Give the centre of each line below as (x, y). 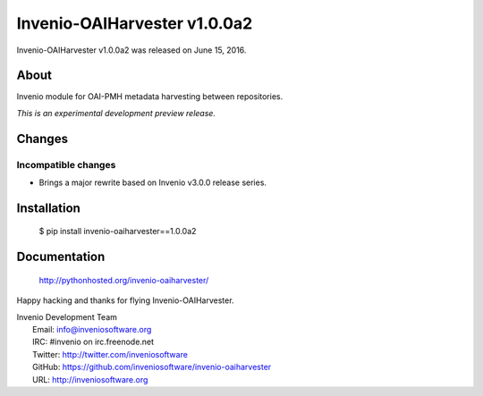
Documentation (61, 257)
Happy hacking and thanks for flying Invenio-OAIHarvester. (125, 300)
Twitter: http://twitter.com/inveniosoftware (110, 354)
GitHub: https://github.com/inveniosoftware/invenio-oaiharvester (152, 367)
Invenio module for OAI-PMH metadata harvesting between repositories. (150, 97)
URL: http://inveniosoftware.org (90, 379)
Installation (48, 208)
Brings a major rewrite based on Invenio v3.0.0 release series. (153, 182)
